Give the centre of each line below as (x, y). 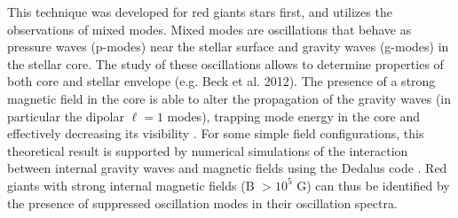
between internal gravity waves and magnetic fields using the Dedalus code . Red (227, 168)
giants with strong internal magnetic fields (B (131, 185)
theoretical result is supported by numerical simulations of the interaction (208, 150)
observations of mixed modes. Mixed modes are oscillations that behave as (209, 29)
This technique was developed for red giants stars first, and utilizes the (200, 12)
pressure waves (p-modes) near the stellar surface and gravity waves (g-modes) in (228, 47)
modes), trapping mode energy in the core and (294, 116)
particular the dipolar (66, 116)
